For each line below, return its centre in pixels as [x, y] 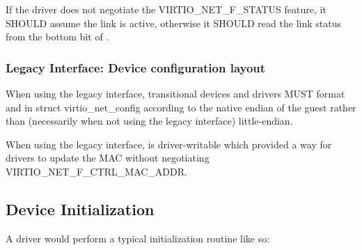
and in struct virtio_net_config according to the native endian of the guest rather [181, 107]
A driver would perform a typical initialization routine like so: [138, 238]
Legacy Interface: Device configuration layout [136, 67]
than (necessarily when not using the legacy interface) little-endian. [149, 121]
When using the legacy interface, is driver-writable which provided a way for [169, 144]
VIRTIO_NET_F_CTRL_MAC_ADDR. [96, 171]
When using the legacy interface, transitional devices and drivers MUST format [175, 93]
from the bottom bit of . [57, 37]
